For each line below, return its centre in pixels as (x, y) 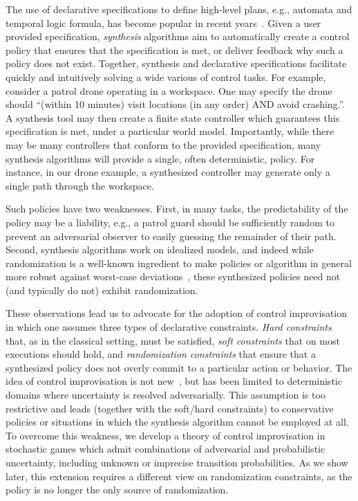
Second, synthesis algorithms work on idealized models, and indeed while (160, 249)
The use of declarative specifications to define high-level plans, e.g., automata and (179, 9)
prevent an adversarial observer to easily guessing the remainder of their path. (171, 236)
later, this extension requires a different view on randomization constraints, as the (179, 476)
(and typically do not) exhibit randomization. (102, 290)
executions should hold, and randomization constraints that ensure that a (161, 354)
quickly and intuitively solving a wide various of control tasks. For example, (166, 76)
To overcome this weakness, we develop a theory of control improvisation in (166, 435)
